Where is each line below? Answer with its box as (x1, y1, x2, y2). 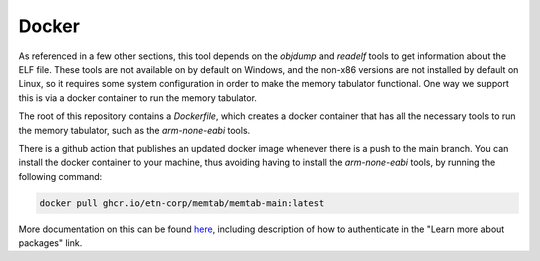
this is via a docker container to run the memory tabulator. (18, 91, 257, 104)
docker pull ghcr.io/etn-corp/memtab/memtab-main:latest (39, 197, 325, 209)
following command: (18, 170, 103, 182)
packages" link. (18, 237, 83, 249)
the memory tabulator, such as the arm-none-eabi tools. (18, 124, 251, 136)
